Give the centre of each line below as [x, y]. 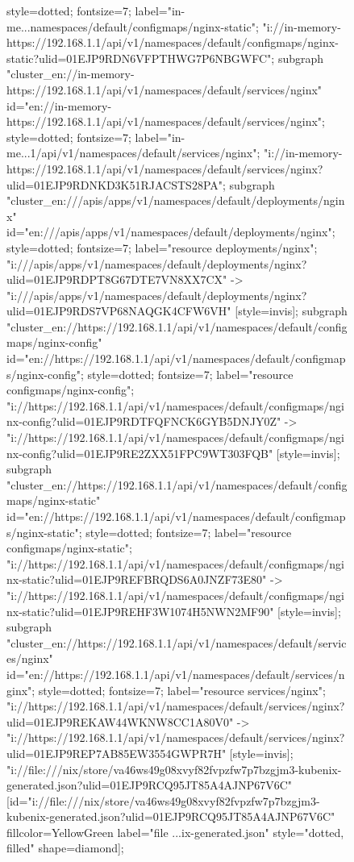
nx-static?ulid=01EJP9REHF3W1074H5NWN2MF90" [140, 611]
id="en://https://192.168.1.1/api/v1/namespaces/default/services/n [176, 674]
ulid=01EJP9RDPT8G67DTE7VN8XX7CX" [117, 279]
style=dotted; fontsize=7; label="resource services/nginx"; [182, 690]
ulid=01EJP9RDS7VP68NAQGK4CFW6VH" [119, 311]
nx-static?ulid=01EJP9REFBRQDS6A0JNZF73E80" [137, 579]
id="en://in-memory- [59, 105]
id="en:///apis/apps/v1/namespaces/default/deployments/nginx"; [171, 232]
